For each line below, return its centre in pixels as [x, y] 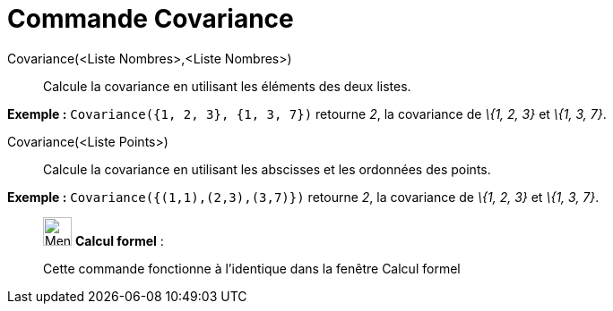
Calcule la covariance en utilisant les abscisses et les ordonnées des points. [267, 169]
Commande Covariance [151, 19]
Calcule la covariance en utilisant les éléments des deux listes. [227, 86]
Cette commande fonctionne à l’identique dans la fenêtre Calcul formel [252, 268]
